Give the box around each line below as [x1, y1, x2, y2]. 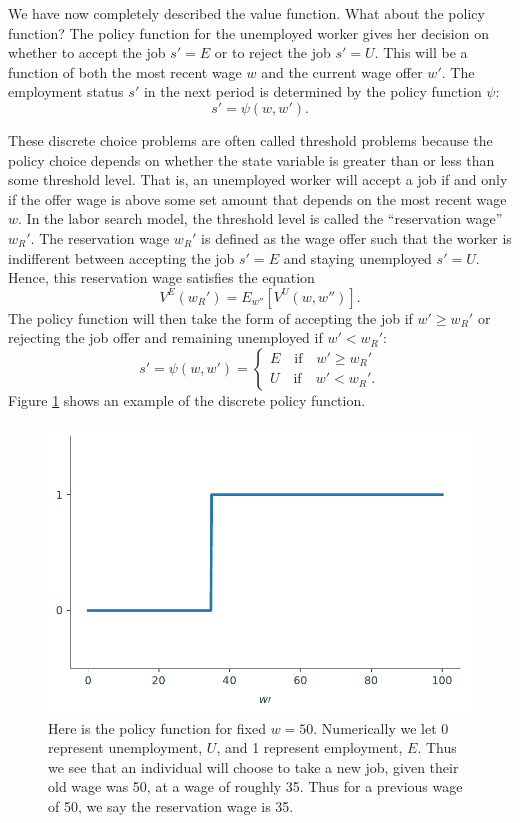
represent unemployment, [48, 737, 203, 758]
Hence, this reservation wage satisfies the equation [8, 267, 315, 288]
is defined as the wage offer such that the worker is [201, 227, 512, 248]
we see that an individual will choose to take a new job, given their [48, 756, 459, 777]
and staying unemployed [283, 247, 432, 268]
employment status [8, 81, 124, 102]
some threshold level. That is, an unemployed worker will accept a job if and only [8, 169, 508, 190]
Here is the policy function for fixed [48, 717, 266, 738]
